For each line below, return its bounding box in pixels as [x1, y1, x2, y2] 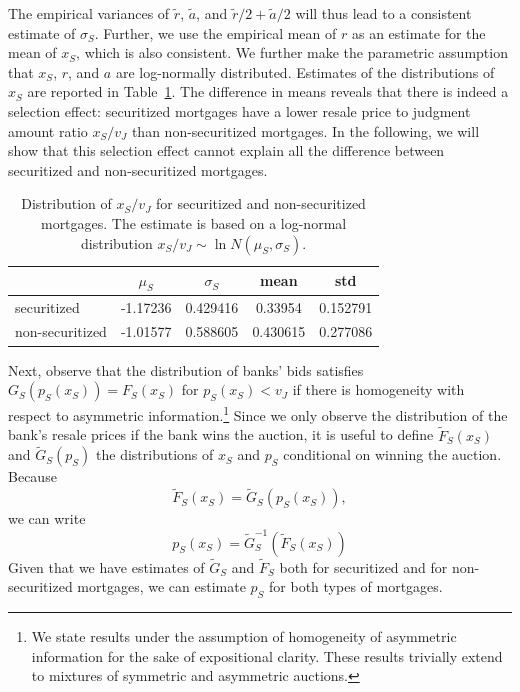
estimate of [8, 22, 76, 43]
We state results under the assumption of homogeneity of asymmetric [31, 626, 457, 647]
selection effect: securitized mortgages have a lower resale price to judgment [8, 100, 471, 121]
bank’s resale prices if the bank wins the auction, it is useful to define [8, 424, 434, 445]
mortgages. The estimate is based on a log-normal [40, 212, 347, 233]
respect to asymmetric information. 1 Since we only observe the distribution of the [8, 402, 508, 425]
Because [8, 466, 57, 487]
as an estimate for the [351, 22, 486, 43]
